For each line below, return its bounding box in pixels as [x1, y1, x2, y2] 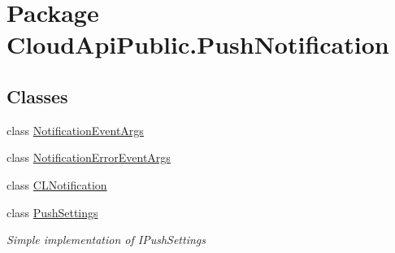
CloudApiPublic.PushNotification [7, 28, 389, 61]
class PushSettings [7, 203, 98, 220]
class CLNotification [7, 176, 107, 193]
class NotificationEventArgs [7, 121, 144, 138]
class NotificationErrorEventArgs [7, 149, 171, 166]
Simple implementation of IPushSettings [7, 231, 206, 248]
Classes [7, 83, 68, 108]
